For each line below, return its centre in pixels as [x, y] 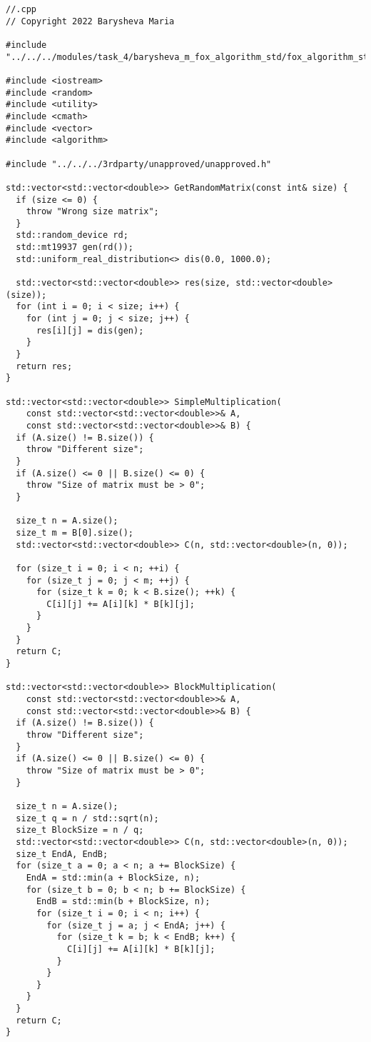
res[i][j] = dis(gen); [90, 330]
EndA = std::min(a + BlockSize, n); [113, 877]
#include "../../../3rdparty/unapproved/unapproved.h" [139, 164]
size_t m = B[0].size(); [75, 532]
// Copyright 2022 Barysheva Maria [90, 21]
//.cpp [21, 9]
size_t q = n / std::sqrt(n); [87, 818]
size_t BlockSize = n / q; [80, 830]
